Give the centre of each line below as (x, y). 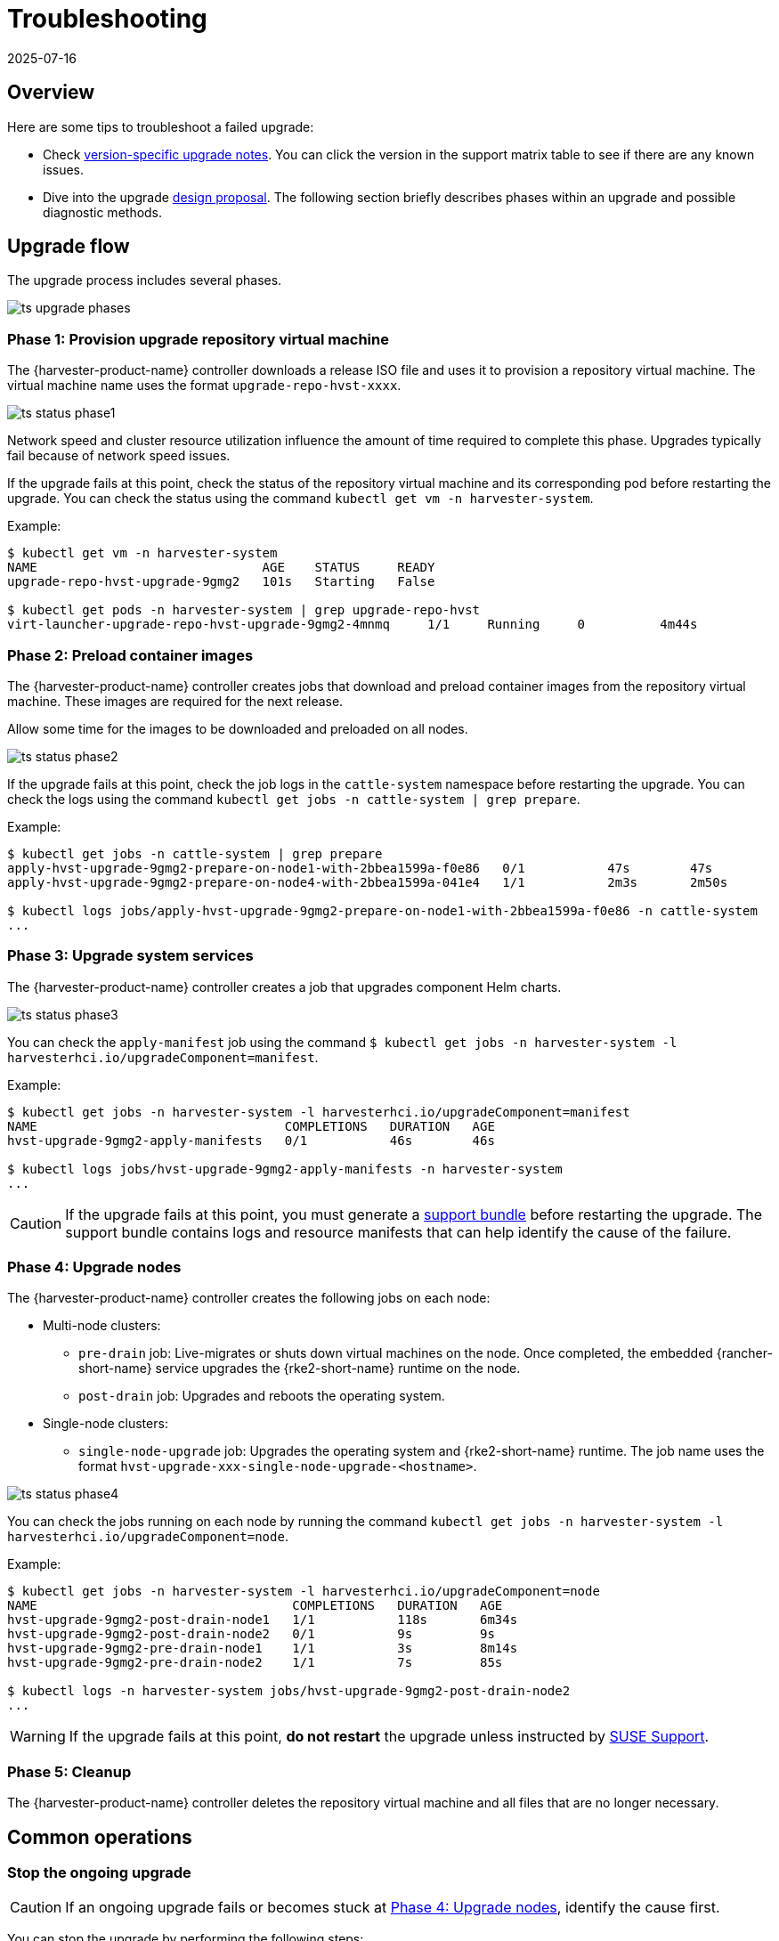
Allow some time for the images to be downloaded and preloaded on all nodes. (238, 728)
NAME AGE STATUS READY (221, 568)
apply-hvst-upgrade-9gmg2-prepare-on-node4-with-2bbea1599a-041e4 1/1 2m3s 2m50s (368, 882)
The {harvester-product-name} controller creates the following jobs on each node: (249, 1298)
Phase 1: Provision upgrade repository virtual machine (198, 339)
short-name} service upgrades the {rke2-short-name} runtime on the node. (300, 1368)
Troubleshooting (107, 19)
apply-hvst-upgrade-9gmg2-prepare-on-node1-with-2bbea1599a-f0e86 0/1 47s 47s (360, 868)
